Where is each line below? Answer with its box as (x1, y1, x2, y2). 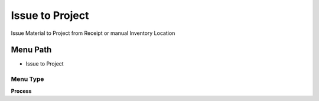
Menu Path (11, 45, 52, 55)
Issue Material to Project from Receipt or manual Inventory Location (11, 30, 175, 37)
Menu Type (11, 75, 44, 83)
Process (11, 87, 32, 95)
